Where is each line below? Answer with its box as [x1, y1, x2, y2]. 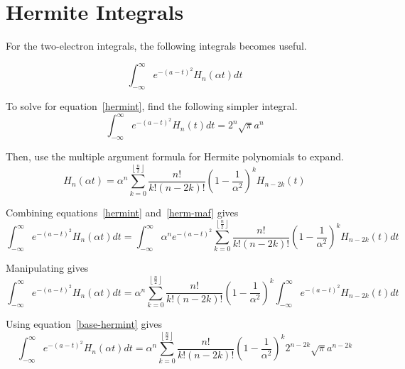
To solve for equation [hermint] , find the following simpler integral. [6, 99, 298, 114]
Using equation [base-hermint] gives [6, 316, 163, 331]
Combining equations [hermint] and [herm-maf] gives [6, 204, 239, 219]
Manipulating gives [6, 260, 89, 275]
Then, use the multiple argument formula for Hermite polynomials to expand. [6, 148, 344, 163]
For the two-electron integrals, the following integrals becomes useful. [6, 38, 307, 53]
